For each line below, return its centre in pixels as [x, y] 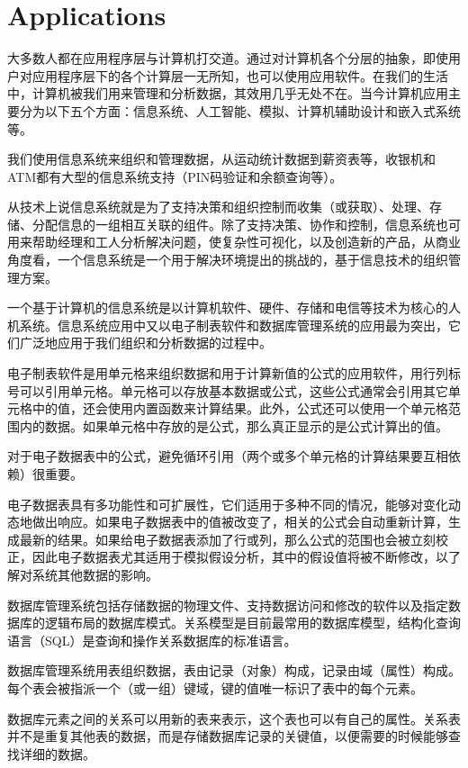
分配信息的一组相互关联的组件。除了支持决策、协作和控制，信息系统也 [240, 224]
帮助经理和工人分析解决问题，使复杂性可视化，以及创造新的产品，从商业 [246, 242]
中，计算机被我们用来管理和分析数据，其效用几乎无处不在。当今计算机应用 [228, 93]
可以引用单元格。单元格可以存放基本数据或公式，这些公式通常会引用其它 [234, 390]
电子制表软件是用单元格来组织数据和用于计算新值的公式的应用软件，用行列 [228, 373]
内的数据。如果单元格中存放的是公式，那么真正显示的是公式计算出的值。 [234, 425]
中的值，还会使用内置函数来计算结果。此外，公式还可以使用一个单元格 [240, 408]
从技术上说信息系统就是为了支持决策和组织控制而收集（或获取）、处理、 [218, 207]
